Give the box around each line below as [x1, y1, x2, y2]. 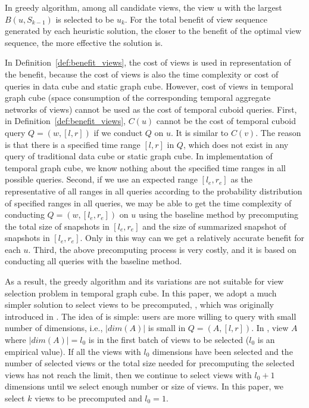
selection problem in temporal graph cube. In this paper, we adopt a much [5, 286, 277, 299]
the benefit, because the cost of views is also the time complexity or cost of [5, 67, 279, 80]
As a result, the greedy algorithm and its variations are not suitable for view [5, 275, 284, 288]
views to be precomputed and [35, 392, 142, 404]
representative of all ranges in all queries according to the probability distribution [5, 184, 302, 197]
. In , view [251, 322, 289, 334]
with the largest [224, 1, 282, 13]
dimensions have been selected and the [152, 345, 293, 357]
